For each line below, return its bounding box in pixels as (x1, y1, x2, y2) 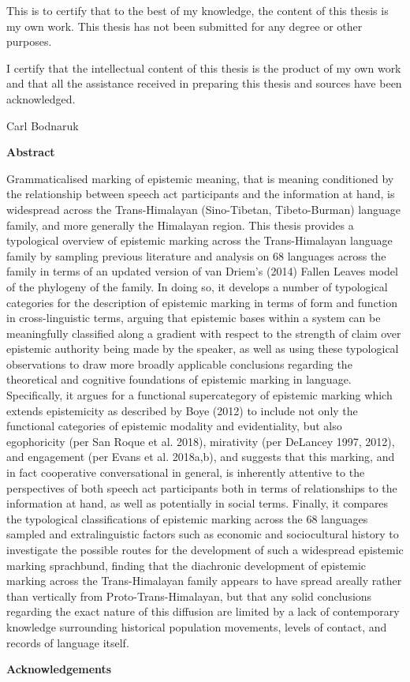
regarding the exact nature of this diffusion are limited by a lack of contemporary (6, 603, 400, 620)
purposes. (6, 33, 52, 50)
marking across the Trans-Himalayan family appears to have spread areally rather (6, 572, 402, 589)
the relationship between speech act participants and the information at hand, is (6, 185, 395, 202)
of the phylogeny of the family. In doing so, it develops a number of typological (6, 278, 388, 294)
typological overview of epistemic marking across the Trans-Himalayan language (6, 232, 393, 249)
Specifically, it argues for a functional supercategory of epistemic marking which (6, 387, 393, 403)
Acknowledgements (6, 661, 112, 677)
